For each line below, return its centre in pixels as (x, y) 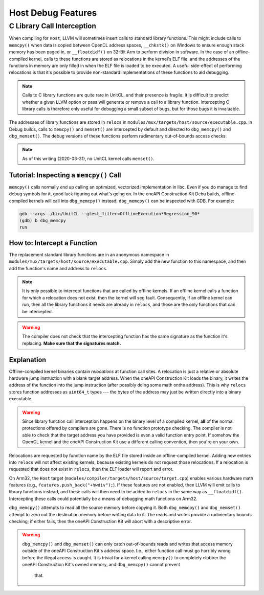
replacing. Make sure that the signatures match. (72, 343)
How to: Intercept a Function (53, 243)
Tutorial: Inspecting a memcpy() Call (65, 175)
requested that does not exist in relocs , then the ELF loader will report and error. (91, 469)
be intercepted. (38, 311)
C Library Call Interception (53, 26)
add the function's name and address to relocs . (58, 268)
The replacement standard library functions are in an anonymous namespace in (89, 254)
